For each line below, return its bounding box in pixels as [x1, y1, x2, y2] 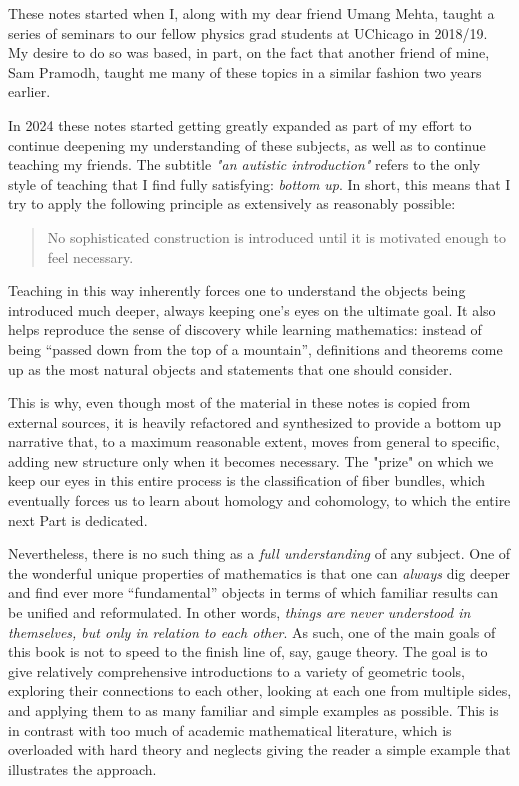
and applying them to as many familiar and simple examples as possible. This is [8, 700, 499, 720]
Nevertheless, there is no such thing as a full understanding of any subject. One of [8, 543, 511, 564]
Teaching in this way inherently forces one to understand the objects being [8, 280, 466, 301]
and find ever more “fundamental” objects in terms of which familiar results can [8, 582, 499, 603]
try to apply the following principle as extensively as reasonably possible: [8, 193, 456, 214]
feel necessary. [47, 246, 134, 267]
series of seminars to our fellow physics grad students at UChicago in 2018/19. [8, 22, 488, 43]
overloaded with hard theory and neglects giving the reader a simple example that [8, 739, 511, 760]
